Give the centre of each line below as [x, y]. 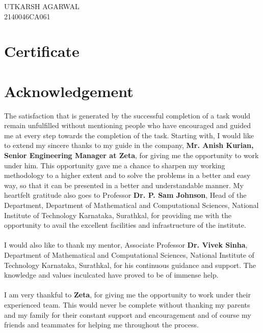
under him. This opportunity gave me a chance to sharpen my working [115, 165]
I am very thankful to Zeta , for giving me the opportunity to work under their [127, 295]
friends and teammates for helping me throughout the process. [101, 325]
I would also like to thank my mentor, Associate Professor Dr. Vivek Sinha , [126, 245]
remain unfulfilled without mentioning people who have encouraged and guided [127, 125]
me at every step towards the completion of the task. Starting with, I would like [129, 135]
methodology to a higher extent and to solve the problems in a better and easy [127, 175]
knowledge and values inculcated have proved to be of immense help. [111, 275]
